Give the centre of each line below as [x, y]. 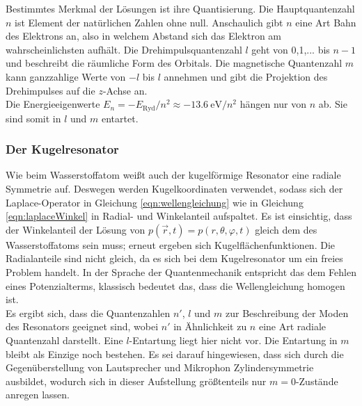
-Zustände [317, 381]
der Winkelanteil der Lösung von [76, 229]
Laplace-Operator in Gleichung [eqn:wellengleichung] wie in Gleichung [155, 202]
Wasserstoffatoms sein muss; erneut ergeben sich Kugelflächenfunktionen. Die [171, 244]
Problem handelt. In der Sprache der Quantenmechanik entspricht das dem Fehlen [181, 271]
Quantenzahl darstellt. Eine [64, 340]
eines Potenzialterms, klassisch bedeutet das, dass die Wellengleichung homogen [175, 285]
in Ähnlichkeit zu [210, 326]
